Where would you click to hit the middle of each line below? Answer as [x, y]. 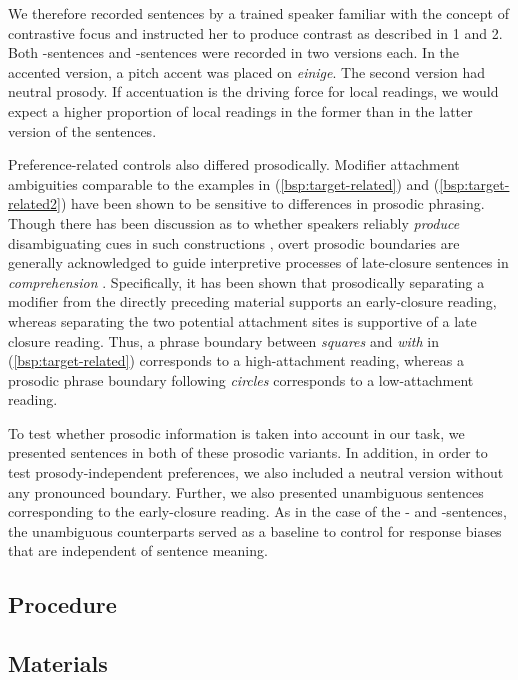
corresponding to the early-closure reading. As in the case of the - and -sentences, [257, 511]
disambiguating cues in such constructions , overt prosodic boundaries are [234, 242]
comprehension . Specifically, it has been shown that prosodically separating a [246, 281]
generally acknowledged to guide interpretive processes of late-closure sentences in [258, 262]
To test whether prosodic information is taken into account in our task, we [236, 432]
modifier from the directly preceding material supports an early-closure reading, [252, 301]
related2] [34, 203]
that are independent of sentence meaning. [138, 550]
